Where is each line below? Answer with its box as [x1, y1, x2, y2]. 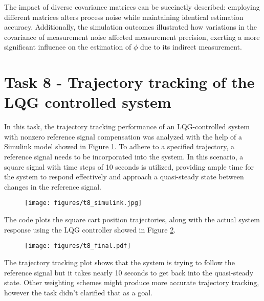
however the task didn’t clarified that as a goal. [4, 287, 152, 297]
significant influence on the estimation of [4, 41, 131, 52]
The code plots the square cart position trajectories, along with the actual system [4, 214, 260, 225]
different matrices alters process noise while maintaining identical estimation [4, 11, 244, 22]
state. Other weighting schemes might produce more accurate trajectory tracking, [4, 277, 259, 288]
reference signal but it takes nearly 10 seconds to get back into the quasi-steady [4, 267, 254, 277]
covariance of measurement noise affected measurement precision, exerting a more [4, 31, 260, 42]
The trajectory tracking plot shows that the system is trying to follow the [4, 257, 235, 267]
